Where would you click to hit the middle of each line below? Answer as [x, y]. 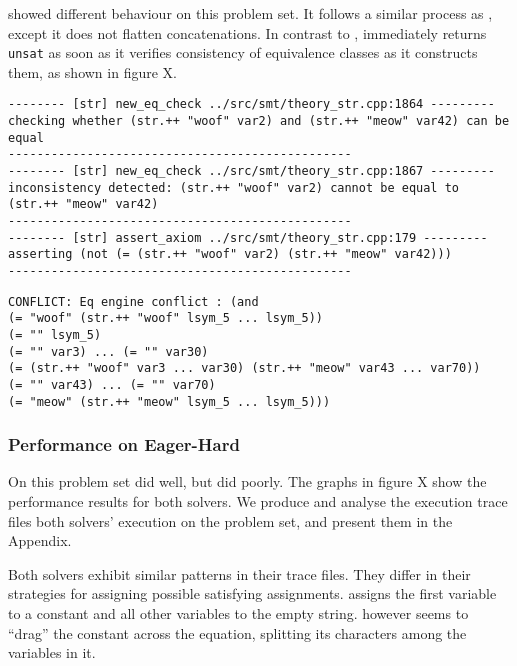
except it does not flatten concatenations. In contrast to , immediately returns [247, 32]
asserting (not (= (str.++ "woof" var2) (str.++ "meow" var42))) [230, 254]
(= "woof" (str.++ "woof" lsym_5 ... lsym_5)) [165, 318]
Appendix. [40, 540]
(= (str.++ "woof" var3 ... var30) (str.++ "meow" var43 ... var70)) [244, 368]
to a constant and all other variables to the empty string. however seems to [238, 613]
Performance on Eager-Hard [124, 444]
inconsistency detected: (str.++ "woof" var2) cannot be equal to [234, 187]
